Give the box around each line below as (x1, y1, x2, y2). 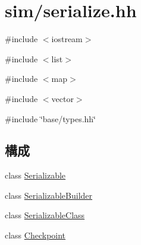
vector (51, 92, 74, 104)
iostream (51, 33, 83, 45)
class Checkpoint (5, 229, 66, 241)
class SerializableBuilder (5, 189, 93, 201)
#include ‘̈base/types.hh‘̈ (5, 112, 96, 125)
